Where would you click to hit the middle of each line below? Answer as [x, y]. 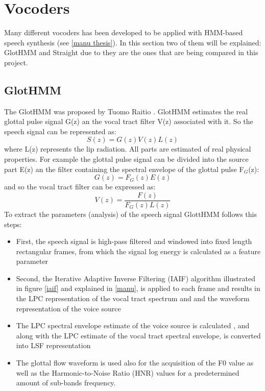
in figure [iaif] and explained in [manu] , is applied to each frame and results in [138, 288]
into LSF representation [53, 345]
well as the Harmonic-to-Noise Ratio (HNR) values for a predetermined [128, 372]
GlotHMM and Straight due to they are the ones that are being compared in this [131, 52]
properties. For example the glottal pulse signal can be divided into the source [126, 159]
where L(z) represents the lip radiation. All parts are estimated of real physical [128, 149]
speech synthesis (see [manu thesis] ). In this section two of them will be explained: [133, 42]
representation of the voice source [68, 308]
